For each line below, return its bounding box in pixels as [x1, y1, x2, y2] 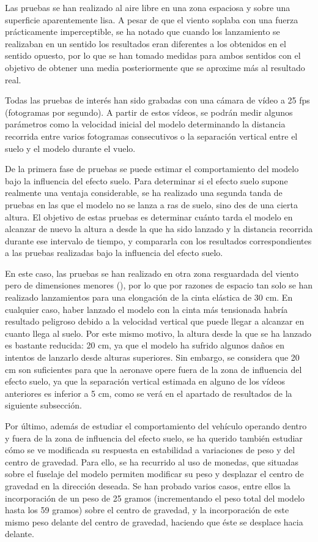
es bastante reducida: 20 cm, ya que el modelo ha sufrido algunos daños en [5, 339, 285, 352]
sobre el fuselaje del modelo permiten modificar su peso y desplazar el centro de [5, 467, 304, 480]
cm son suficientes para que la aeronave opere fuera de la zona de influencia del [5, 363, 302, 375]
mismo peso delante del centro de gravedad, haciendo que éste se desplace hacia [5, 515, 303, 528]
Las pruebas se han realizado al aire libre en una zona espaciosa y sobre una [5, 1, 290, 13]
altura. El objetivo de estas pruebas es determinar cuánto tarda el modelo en [5, 210, 293, 223]
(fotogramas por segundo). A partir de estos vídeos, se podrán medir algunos [5, 105, 293, 118]
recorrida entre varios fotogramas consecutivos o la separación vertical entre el [5, 129, 298, 142]
